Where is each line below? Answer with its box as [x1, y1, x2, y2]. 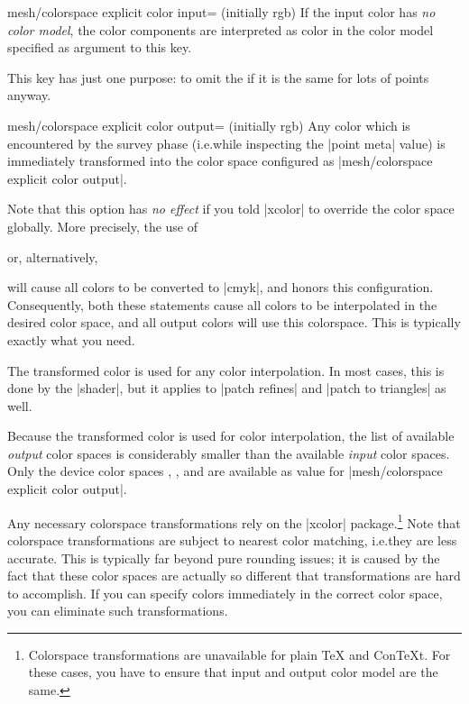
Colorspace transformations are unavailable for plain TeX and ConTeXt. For [28, 645, 451, 663]
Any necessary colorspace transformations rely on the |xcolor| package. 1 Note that [7, 510, 461, 532]
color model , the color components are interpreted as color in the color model [7, 20, 434, 39]
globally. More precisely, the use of [7, 216, 198, 235]
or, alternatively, [7, 247, 98, 266]
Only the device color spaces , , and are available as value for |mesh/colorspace [7, 462, 443, 480]
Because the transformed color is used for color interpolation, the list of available [7, 426, 455, 445]
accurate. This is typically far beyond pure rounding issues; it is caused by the [7, 548, 440, 567]
